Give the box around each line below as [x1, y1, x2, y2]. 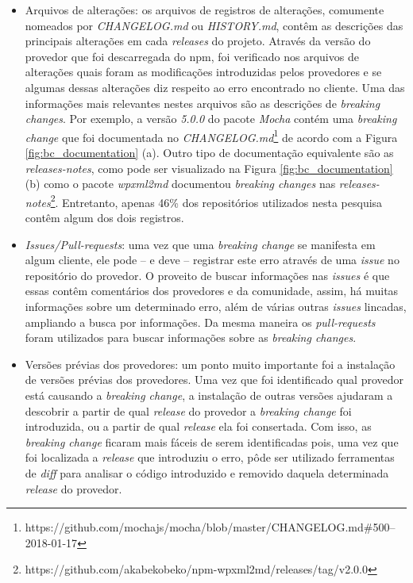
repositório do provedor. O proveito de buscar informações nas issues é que [25, 267, 390, 283]
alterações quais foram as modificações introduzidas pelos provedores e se [25, 63, 382, 80]
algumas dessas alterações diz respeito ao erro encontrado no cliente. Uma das [25, 79, 405, 95]
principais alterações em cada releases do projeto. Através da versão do [25, 33, 371, 49]
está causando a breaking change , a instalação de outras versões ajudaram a [25, 386, 393, 403]
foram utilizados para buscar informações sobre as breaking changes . [25, 329, 357, 346]
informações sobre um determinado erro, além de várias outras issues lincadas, [25, 298, 407, 314]
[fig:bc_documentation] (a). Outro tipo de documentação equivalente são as [25, 144, 394, 160]
